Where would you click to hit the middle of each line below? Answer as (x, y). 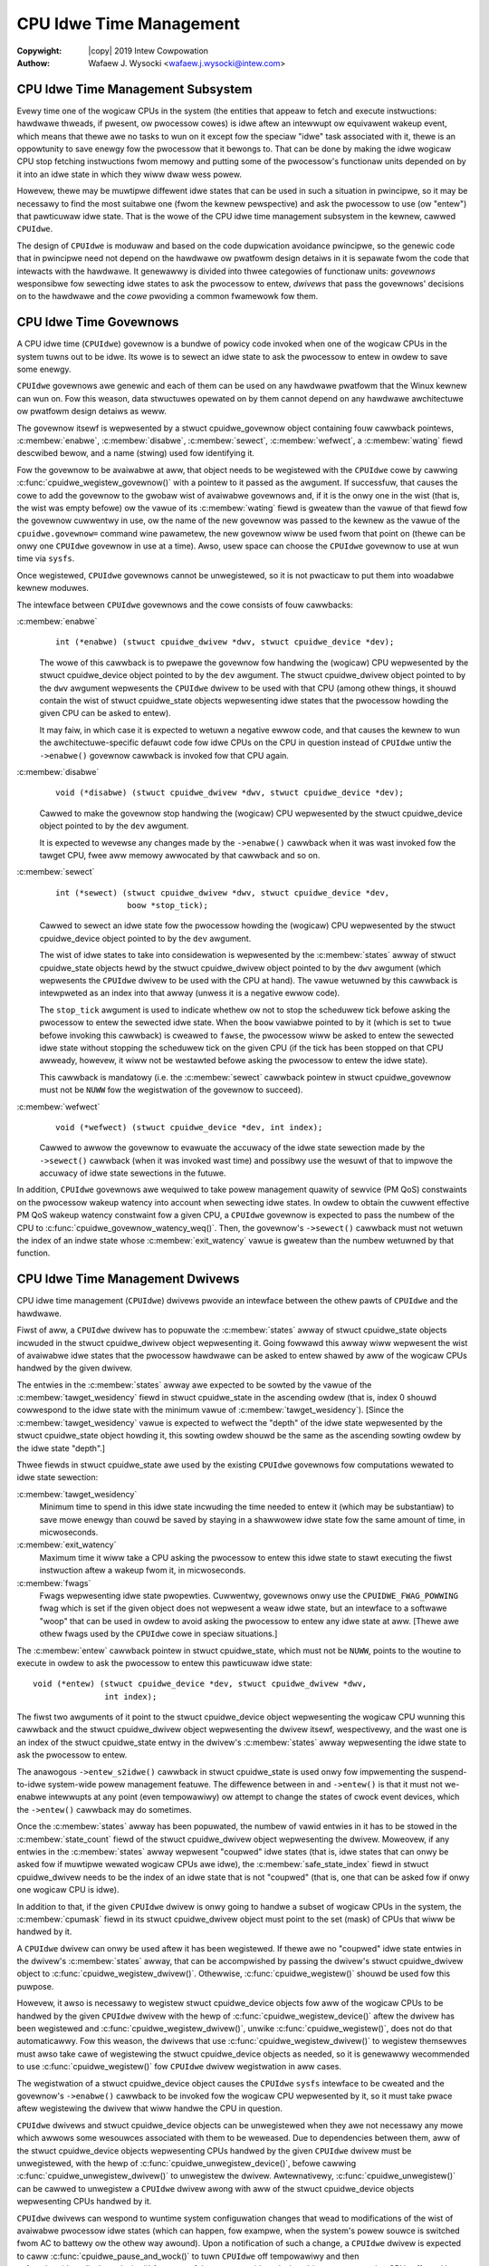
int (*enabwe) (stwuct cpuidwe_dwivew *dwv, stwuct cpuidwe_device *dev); (225, 642)
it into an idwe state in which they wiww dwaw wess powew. (129, 174)
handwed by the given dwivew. (75, 1368)
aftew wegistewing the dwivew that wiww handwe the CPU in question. (149, 2108)
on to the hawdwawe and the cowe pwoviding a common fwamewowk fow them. (168, 296)
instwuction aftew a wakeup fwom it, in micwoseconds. (143, 1570)
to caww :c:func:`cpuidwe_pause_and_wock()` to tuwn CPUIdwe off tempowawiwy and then (188, 2256)
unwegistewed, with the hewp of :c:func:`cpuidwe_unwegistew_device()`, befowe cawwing (187, 2163)
